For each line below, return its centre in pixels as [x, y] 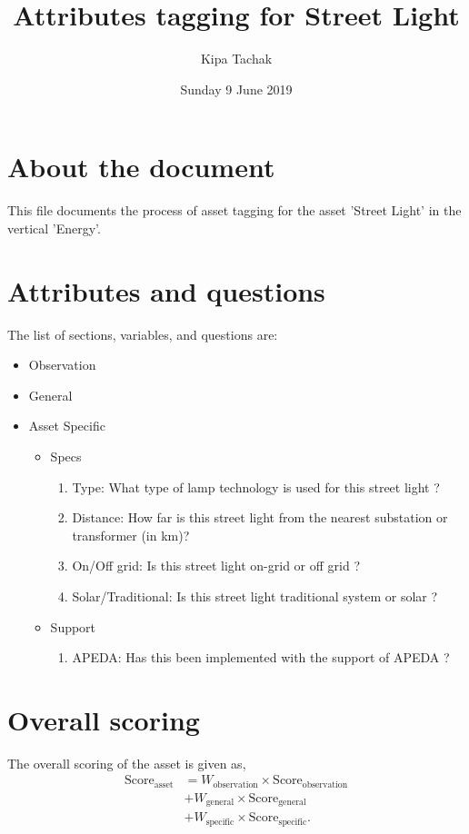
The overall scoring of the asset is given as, [127, 763]
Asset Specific [67, 426]
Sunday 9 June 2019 [236, 89]
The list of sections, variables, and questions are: [143, 334]
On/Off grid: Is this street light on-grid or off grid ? [216, 566]
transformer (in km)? [131, 535]
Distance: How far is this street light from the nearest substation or [260, 517]
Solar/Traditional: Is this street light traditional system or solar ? [255, 596]
